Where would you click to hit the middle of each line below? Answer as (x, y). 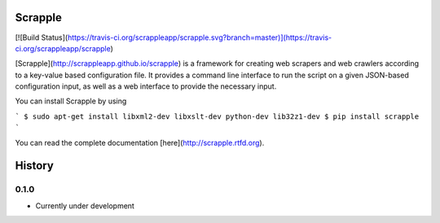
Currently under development (85, 206)
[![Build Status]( (42, 37)
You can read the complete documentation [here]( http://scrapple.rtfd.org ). (140, 142)
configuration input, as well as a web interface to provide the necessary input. (146, 86)
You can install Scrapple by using (71, 101)
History (35, 166)
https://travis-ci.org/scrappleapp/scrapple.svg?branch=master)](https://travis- (200, 37)
